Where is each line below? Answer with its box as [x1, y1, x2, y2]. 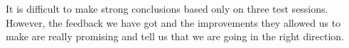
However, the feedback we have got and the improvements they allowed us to [6, 15, 341, 30]
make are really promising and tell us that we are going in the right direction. [6, 29, 344, 44]
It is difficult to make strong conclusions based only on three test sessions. [6, 1, 328, 16]
